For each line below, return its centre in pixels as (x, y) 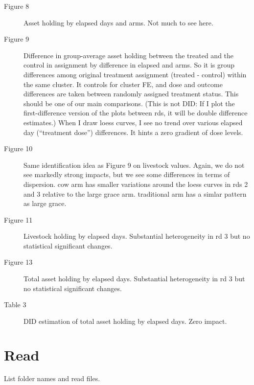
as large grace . (45, 203)
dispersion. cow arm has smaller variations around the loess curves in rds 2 (136, 184)
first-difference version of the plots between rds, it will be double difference (136, 113)
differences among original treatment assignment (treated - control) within (135, 74)
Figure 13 (18, 262)
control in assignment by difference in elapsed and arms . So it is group (129, 65)
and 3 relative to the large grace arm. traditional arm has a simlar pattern (135, 193)
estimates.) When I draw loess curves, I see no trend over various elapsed (133, 122)
